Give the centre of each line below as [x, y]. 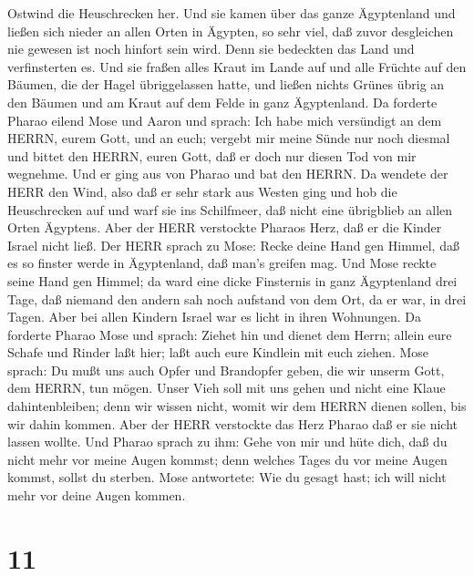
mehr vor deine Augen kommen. [97, 495]
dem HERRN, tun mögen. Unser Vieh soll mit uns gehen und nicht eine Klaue [227, 388]
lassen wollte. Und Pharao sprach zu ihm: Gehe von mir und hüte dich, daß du [227, 442]
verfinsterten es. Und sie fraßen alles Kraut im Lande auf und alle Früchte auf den [237, 66]
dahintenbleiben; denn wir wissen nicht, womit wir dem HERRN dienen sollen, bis [237, 406]
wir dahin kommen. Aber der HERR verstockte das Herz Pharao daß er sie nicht [232, 423]
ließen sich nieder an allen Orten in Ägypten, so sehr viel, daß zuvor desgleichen [231, 31]
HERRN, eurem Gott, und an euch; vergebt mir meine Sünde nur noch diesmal [229, 138]
